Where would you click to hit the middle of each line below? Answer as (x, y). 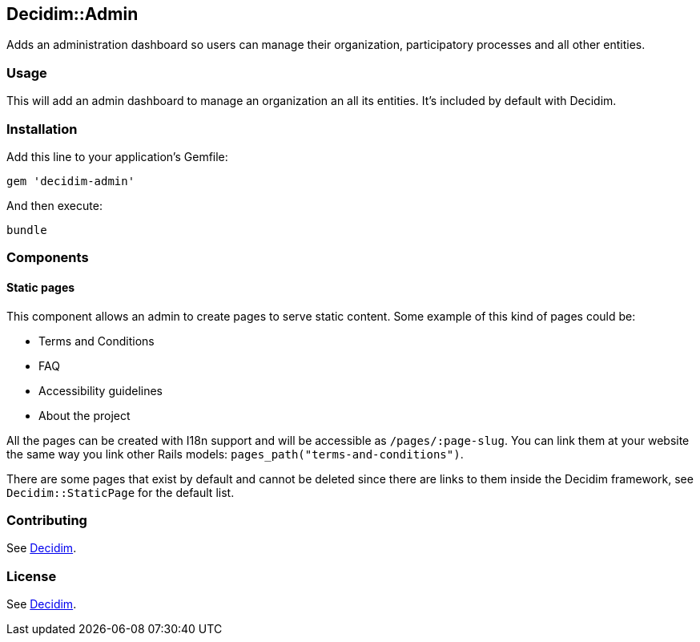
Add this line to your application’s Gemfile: (117, 156)
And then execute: (54, 205)
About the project (84, 415)
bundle (27, 230)
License (32, 576)
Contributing (47, 520)
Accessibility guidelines (101, 390)
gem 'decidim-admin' (71, 181)
